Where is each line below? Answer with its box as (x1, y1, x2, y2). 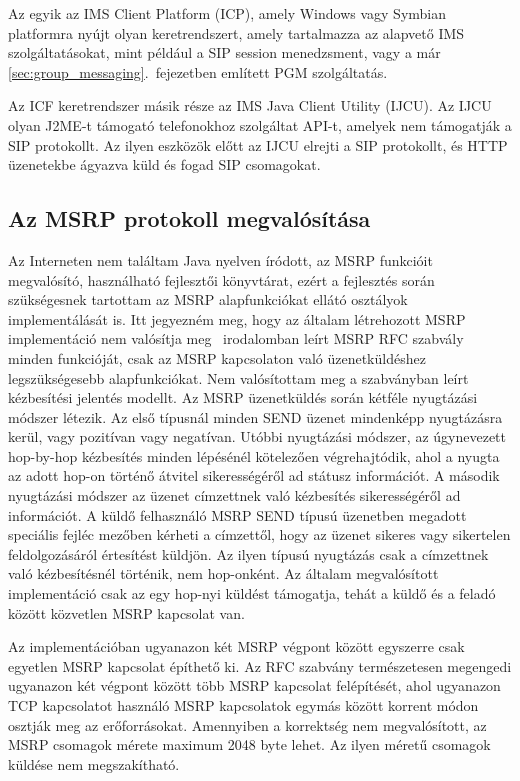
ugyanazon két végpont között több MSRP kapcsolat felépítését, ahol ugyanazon (8, 675, 501, 696)
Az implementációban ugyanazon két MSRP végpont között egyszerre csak (8, 636, 465, 657)
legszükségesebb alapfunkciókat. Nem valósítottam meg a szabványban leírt (8, 367, 469, 388)
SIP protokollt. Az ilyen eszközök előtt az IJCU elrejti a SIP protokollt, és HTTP (8, 134, 508, 155)
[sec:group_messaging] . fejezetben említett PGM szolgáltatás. (8, 61, 388, 82)
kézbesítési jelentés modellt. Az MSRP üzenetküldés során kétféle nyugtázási (8, 387, 478, 408)
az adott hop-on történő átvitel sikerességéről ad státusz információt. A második (8, 465, 500, 486)
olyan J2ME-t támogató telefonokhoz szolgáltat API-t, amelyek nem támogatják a (8, 114, 512, 135)
